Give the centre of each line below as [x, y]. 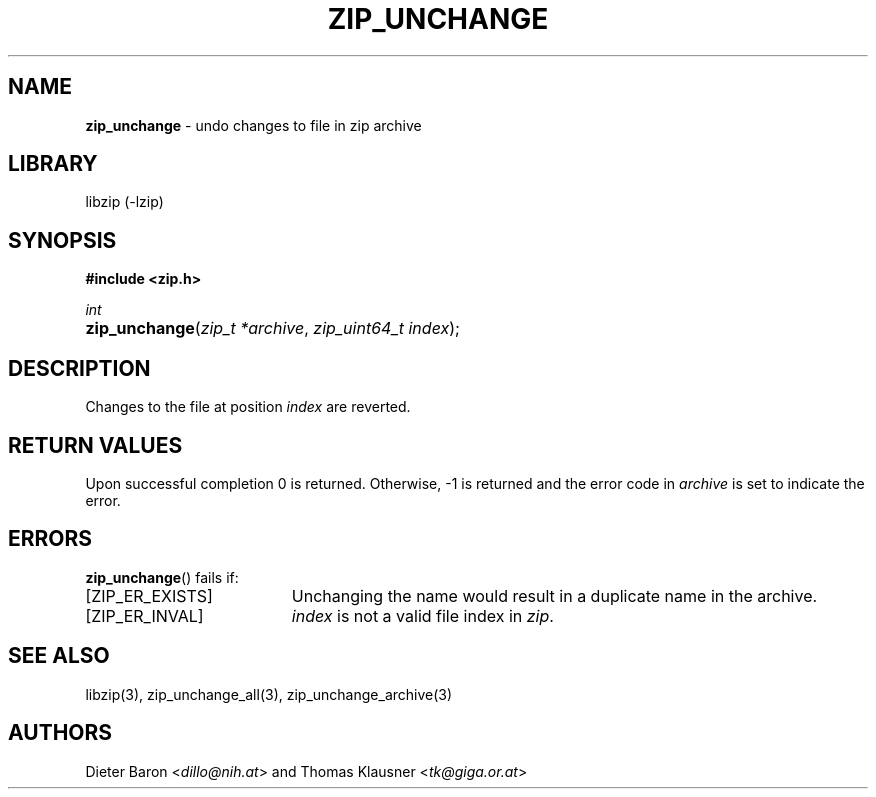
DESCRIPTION [79, 368]
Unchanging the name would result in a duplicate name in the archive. [554, 595]
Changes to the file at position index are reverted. [248, 407]
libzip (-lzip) [124, 202]
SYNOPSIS [62, 240]
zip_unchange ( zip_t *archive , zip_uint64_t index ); [272, 328]
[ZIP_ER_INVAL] [144, 615]
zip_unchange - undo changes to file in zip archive [253, 125]
